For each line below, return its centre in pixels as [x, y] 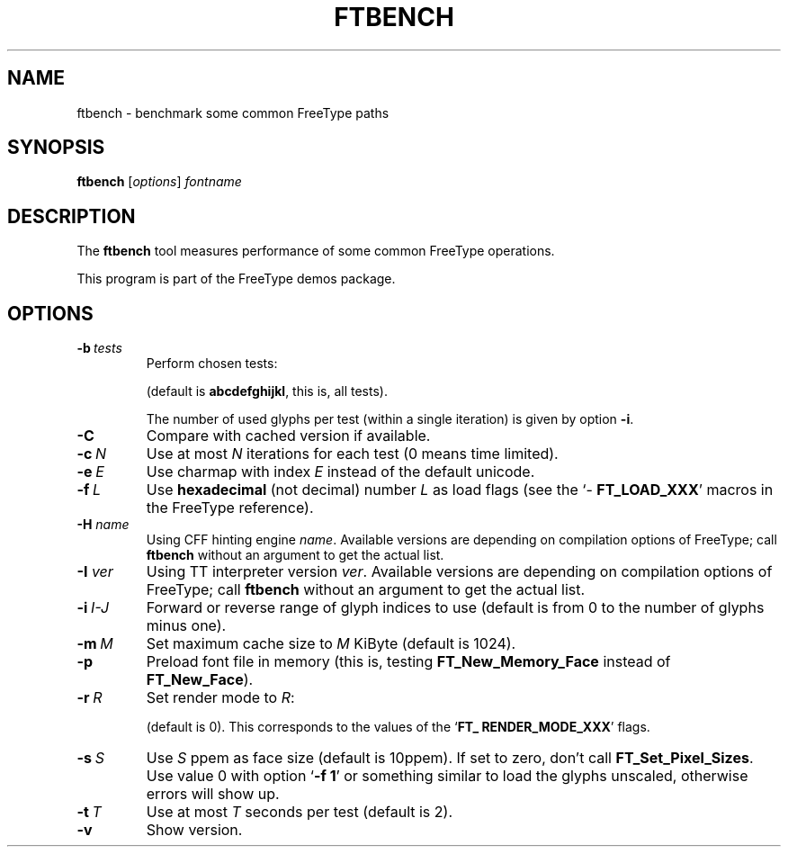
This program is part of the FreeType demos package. [236, 279]
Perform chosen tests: [212, 364]
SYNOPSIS [56, 148]
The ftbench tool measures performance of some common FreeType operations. [316, 251]
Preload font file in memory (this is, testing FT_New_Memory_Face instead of [408, 662]
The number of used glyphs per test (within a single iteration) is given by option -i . [390, 419]
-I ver [95, 572]
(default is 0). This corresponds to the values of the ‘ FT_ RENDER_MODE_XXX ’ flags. [398, 727]
